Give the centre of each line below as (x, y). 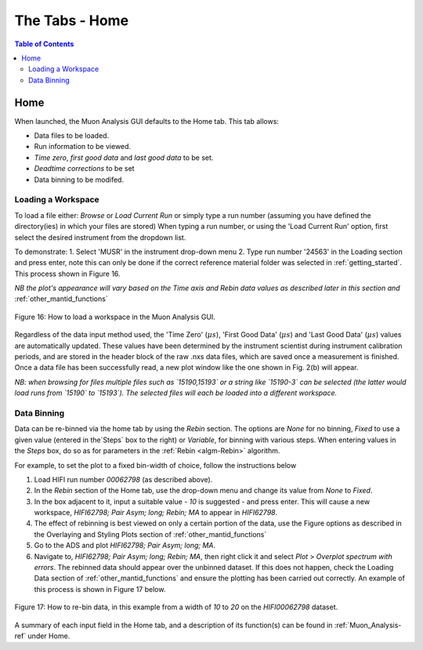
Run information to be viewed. (83, 147)
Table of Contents (44, 44)
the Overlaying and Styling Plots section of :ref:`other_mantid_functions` (150, 534)
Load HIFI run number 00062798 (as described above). (123, 479)
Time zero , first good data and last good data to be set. (124, 158)
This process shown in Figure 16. (67, 274)
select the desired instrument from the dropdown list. (100, 237)
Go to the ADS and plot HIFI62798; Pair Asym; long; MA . (125, 546)
